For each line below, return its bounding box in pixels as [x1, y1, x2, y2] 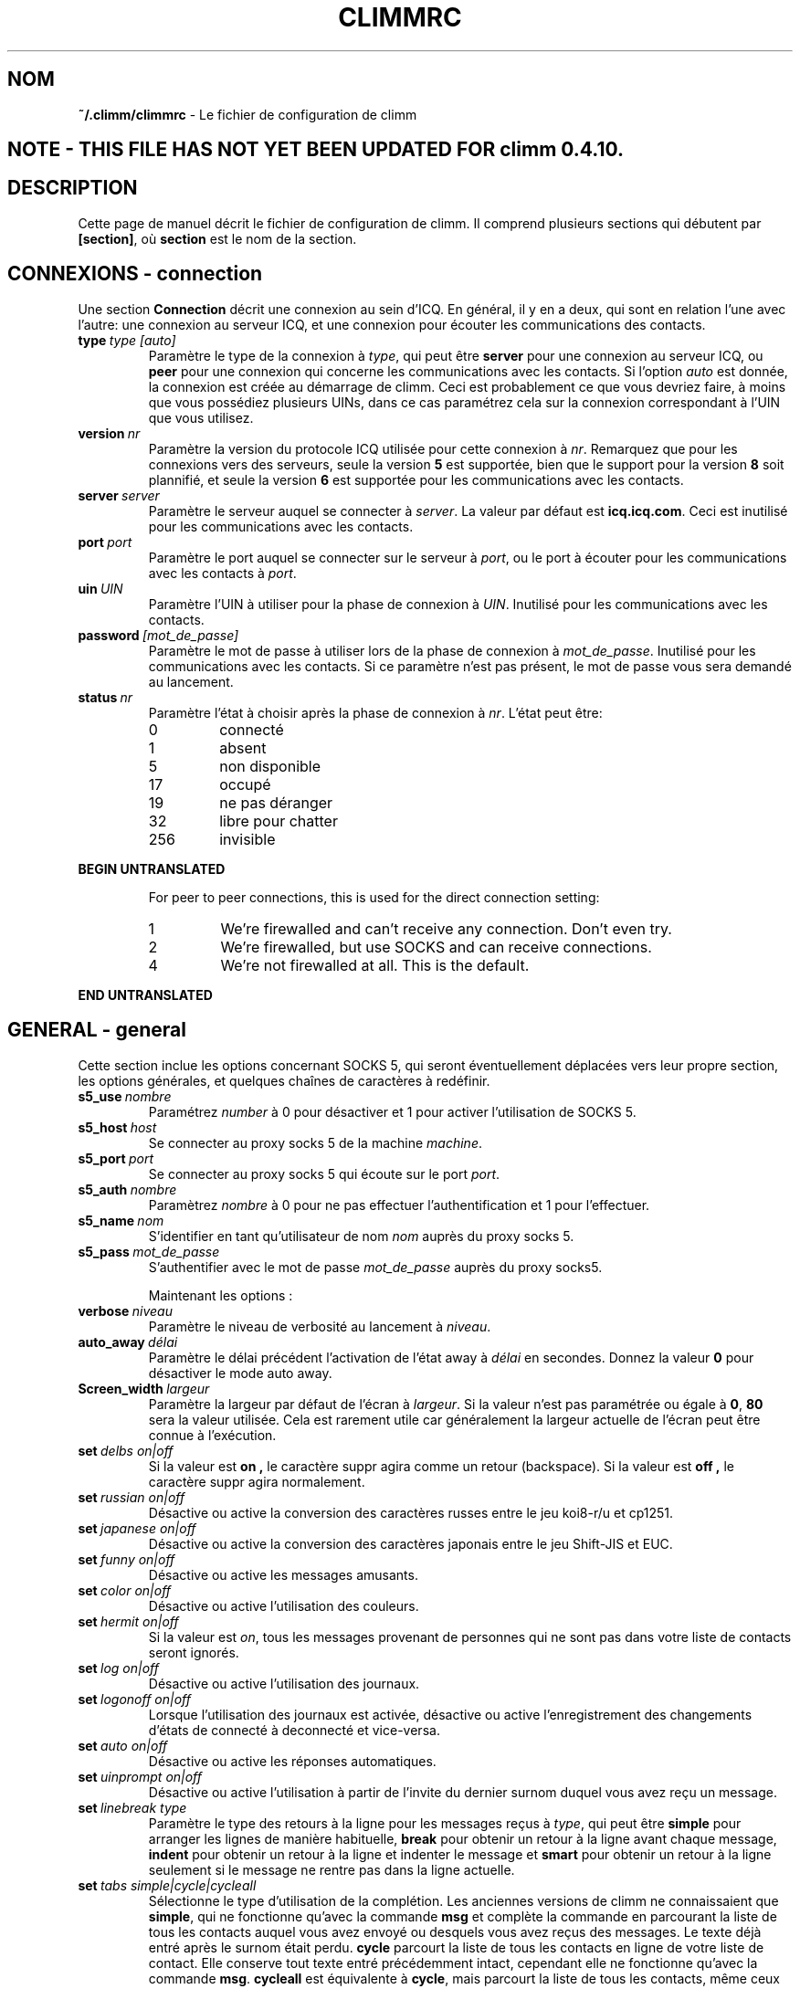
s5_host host [78, 1119, 157, 1135]
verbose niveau [78, 1302, 173, 1319]
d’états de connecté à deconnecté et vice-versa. [148, 1721, 440, 1738]
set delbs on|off [78, 1442, 174, 1458]
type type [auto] [78, 331, 176, 348]
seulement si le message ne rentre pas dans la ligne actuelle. [148, 1861, 515, 1878]
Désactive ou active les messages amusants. [148, 1566, 418, 1583]
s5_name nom [78, 1212, 164, 1228]
